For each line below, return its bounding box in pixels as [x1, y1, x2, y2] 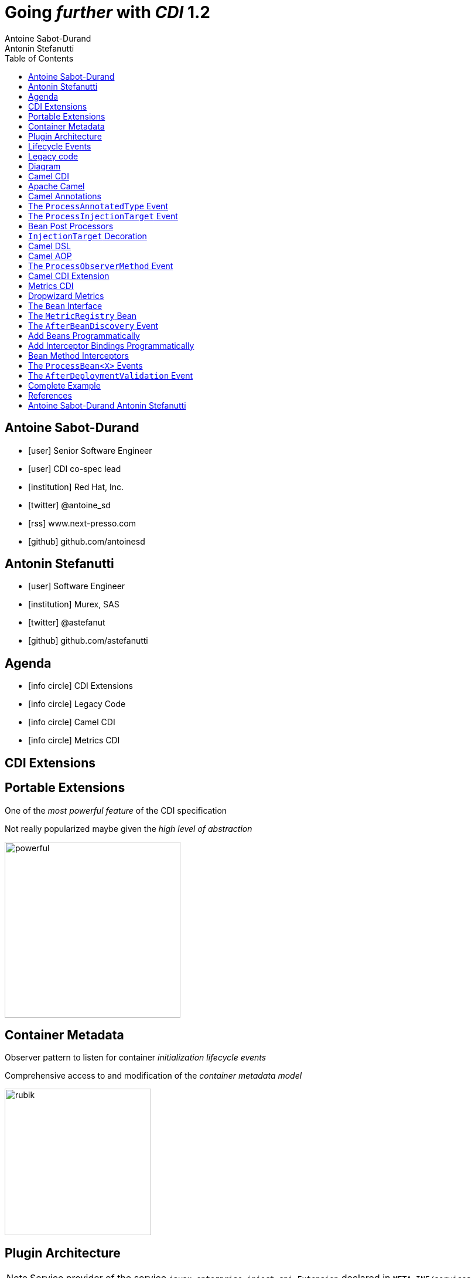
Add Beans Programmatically [28, 330, 140, 341]
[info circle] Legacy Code [28, 699, 126, 709]
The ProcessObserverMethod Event [28, 260, 173, 271]
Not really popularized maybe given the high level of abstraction [5, 823, 252, 834]
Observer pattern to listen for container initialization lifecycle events [5, 1052, 266, 1063]
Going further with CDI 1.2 [5, 2, 211, 22]
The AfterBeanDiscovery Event [28, 320, 159, 331]
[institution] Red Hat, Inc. [28, 481, 124, 492]
